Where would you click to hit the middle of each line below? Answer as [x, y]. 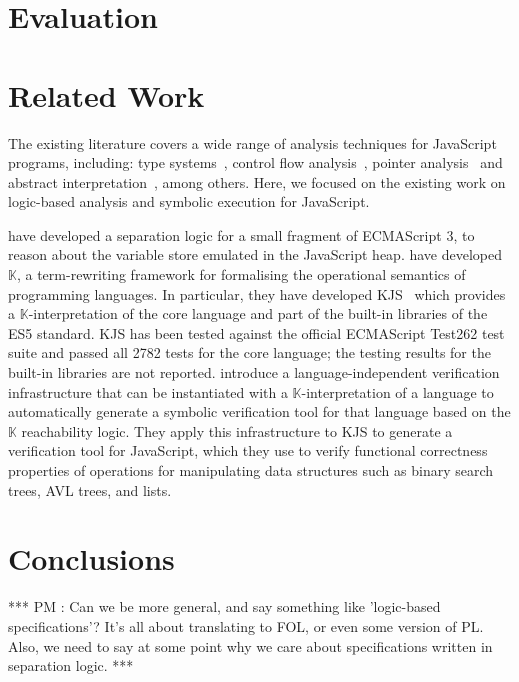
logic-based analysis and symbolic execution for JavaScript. [189, 201]
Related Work [106, 94]
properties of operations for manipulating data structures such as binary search [251, 470]
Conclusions [91, 558]
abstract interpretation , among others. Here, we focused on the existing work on [257, 181]
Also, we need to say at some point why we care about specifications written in [250, 645]
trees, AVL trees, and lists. [90, 489]
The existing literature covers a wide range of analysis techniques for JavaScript [252, 142]
